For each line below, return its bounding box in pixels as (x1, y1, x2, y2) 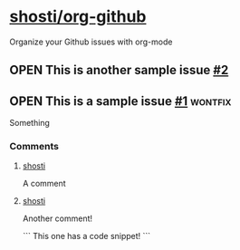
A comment (22, 178, 66, 189)
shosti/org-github (9, 6, 147, 27)
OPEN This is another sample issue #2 (9, 62, 229, 78)
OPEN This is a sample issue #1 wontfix (9, 93, 232, 109)
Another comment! (22, 213, 93, 224)
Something (9, 118, 50, 129)
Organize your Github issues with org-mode (9, 36, 173, 47)
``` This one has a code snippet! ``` (22, 231, 151, 242)
